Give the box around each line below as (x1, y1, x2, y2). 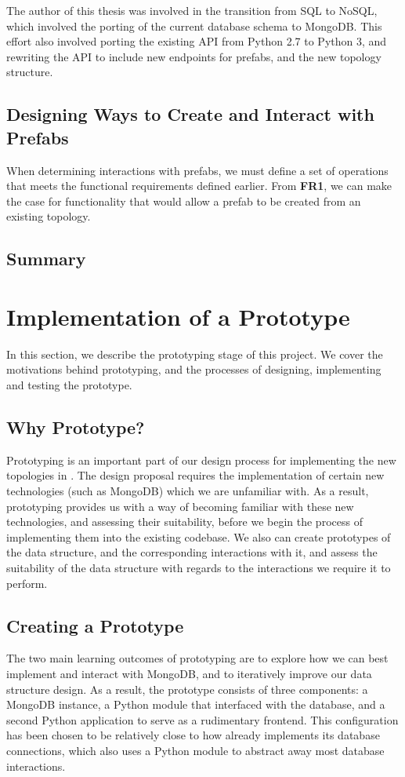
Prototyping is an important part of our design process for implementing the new (6, 451, 396, 468)
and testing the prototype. (6, 377, 132, 393)
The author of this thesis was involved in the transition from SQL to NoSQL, (6, 2, 378, 18)
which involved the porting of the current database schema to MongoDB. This (6, 17, 382, 34)
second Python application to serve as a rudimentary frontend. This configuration (6, 711, 399, 728)
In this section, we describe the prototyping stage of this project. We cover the (6, 345, 383, 362)
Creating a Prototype (6, 613, 184, 637)
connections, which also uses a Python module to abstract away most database (6, 742, 385, 758)
